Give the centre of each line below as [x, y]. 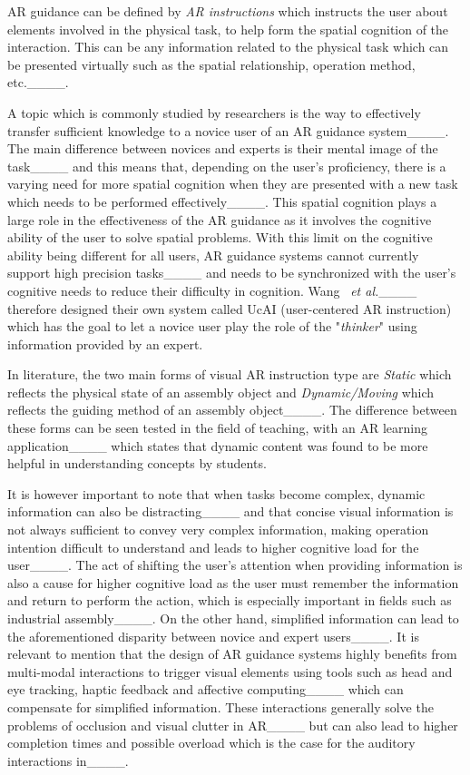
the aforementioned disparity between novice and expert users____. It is [213, 636]
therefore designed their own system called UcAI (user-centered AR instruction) [230, 308]
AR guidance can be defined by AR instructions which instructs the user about [228, 11]
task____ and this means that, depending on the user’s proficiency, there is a [227, 166]
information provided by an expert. [105, 343]
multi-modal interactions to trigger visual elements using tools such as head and [230, 671]
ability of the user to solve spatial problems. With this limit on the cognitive [220, 237]
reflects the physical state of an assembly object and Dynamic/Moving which [221, 392]
